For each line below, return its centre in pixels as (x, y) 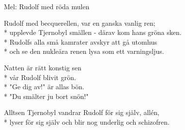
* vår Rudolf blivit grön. (40, 77)
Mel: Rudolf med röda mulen (47, 6)
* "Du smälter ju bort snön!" (46, 96)
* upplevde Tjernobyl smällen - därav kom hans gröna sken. (93, 32)
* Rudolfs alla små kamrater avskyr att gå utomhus (81, 41)
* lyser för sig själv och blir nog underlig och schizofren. (87, 122)
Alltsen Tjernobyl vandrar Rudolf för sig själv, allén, (82, 112)
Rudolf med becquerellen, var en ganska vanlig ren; (80, 23)
